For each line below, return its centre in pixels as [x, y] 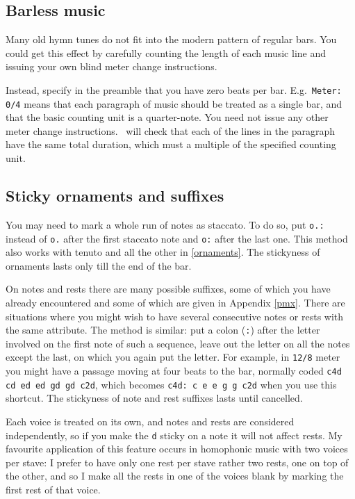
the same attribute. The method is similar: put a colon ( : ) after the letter [163, 330]
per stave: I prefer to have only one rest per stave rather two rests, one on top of [177, 462]
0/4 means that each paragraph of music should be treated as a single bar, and [174, 103]
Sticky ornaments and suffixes [115, 196]
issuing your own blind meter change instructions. [112, 66]
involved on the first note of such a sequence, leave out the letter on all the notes [178, 343]
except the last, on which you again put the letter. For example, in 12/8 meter [173, 357]
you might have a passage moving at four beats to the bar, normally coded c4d [174, 371]
